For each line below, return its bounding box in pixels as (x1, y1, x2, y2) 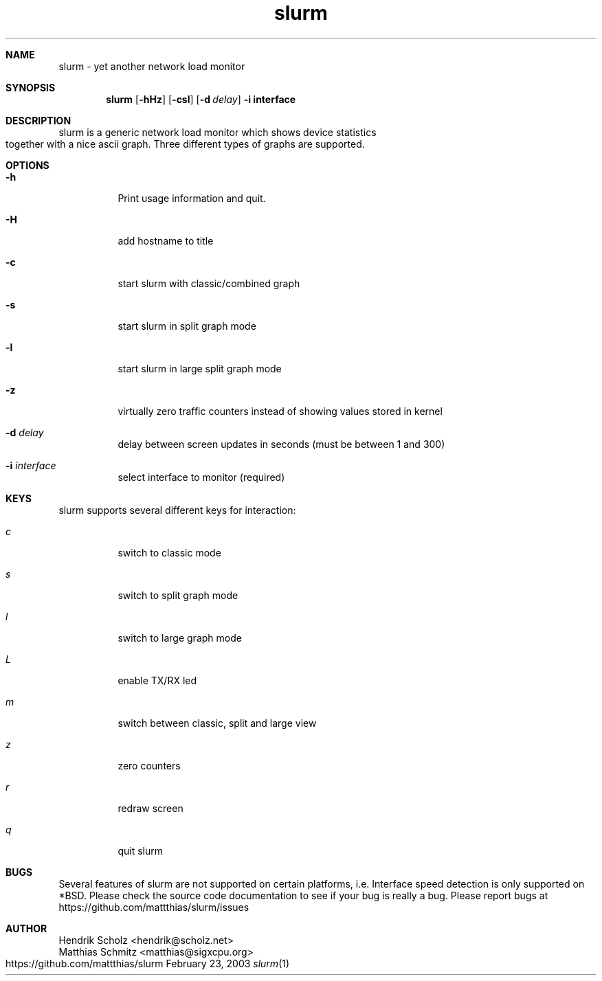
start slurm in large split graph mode (118, 362, 282, 374)
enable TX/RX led (118, 674, 197, 686)
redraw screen (118, 802, 183, 814)
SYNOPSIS (5, 81, 56, 93)
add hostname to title (118, 234, 214, 247)
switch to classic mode (118, 546, 221, 559)
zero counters (118, 759, 181, 771)
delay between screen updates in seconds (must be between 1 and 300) (118, 438, 445, 450)
